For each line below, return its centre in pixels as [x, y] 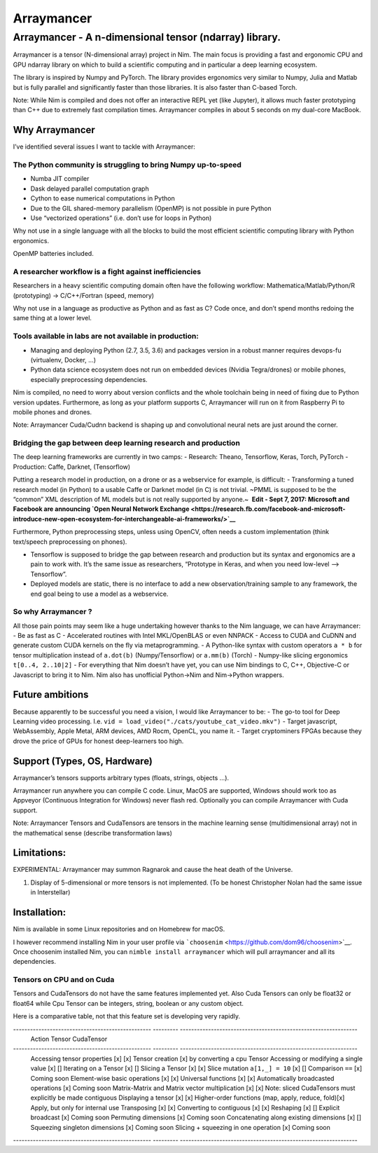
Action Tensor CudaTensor [69, 1039]
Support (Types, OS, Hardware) [83, 761]
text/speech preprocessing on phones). [70, 541]
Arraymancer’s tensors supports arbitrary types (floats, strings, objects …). [121, 777]
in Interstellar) [50, 892]
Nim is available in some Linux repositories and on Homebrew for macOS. [119, 929]
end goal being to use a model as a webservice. [99, 594]
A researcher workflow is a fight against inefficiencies [107, 271]
